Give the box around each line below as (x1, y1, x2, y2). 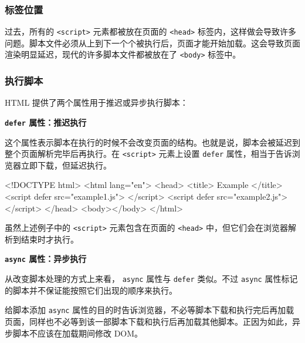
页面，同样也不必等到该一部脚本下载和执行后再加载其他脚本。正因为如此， (5, 315, 292, 328)
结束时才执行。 (21, 233, 79, 245)
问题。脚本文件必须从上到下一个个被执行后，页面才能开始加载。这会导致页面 (5, 36, 300, 49)
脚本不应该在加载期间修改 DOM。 (12, 327, 143, 339)
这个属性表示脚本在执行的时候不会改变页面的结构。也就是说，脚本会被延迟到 (5, 136, 300, 148)
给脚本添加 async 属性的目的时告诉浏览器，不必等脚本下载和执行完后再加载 (5, 304, 294, 316)
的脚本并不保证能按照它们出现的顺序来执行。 (5, 284, 177, 296)
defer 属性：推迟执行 (5, 116, 87, 128)
